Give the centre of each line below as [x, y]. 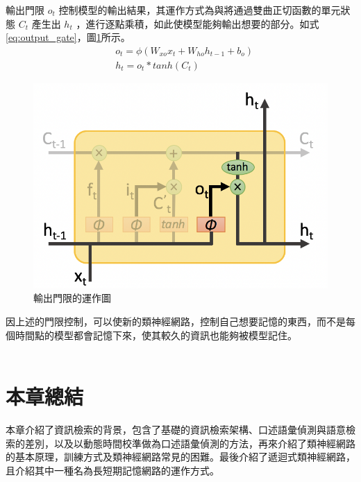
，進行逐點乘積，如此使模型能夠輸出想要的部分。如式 [198, 23]
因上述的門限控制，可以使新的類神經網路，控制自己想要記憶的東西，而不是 [176, 321]
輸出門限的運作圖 [72, 298]
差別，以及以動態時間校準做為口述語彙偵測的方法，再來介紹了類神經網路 [190, 443]
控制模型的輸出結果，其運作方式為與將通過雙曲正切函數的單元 [200, 10]
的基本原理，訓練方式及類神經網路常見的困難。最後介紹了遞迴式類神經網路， [180, 457]
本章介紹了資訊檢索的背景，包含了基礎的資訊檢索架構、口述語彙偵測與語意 [176, 429]
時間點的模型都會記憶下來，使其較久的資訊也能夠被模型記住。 [156, 335]
